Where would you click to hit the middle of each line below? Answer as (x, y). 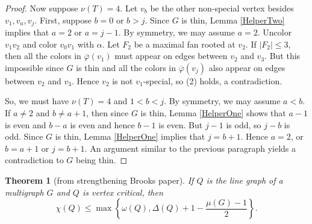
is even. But (181, 124)
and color (40, 44)
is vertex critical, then (123, 192)
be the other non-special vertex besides (222, 8)
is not (123, 80)
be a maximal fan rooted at (185, 44)
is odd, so (244, 124)
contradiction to (34, 160)
